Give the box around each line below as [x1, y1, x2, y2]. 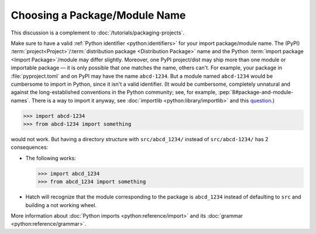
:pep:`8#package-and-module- [218, 89, 294, 96]
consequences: [11, 144, 49, 151]
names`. [11, 97, 30, 104]
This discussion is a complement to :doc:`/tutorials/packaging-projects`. [11, 29, 184, 36]
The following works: [25, 155, 76, 162]
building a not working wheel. [25, 201, 97, 208]
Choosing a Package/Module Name [11, 9, 186, 22]
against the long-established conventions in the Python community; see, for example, [11, 89, 217, 96]
